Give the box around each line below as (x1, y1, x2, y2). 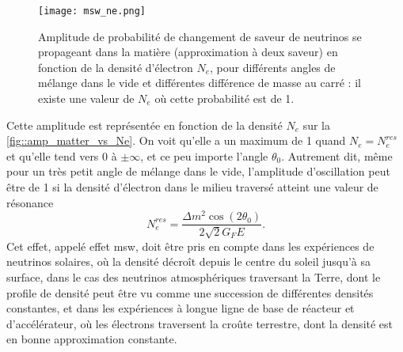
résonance (6, 194, 54, 210)
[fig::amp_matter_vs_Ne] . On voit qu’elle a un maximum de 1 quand (6, 132, 346, 149)
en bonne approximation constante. (6, 331, 177, 347)
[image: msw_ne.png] (38, 6, 146, 17)
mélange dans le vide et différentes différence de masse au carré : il (38, 74, 361, 91)
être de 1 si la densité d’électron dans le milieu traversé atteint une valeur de (6, 179, 378, 195)
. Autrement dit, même (281, 147, 393, 164)
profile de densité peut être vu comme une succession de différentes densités (6, 284, 374, 301)
